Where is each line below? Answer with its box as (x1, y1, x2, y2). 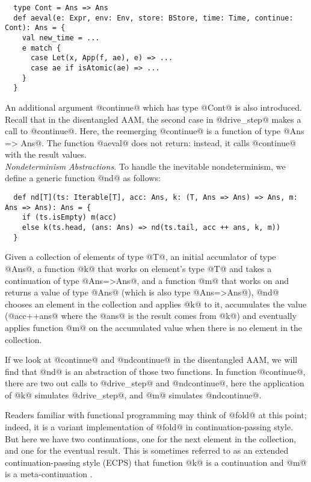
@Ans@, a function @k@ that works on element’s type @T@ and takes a (5, 262, 272, 274)
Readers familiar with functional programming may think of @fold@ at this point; (5, 409, 307, 421)
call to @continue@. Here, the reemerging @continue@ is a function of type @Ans (5, 125, 304, 137)
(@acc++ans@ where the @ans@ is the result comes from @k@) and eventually (5, 309, 297, 322)
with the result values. (5, 148, 87, 161)
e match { (22, 43, 61, 52)
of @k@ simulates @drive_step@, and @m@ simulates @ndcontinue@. (5, 388, 262, 401)
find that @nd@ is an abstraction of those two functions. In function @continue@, (5, 365, 306, 377)
